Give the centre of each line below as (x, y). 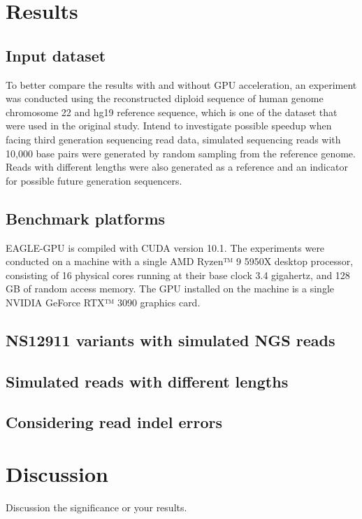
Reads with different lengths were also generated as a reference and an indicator (177, 167)
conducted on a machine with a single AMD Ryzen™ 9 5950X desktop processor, (180, 261)
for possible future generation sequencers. (94, 180)
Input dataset (56, 55)
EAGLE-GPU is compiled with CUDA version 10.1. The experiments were (165, 247)
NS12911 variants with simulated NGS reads (171, 340)
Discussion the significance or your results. (96, 507)
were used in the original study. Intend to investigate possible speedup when (169, 126)
